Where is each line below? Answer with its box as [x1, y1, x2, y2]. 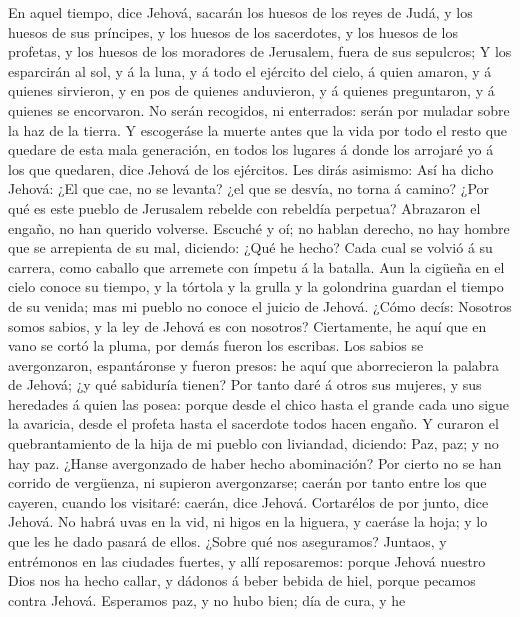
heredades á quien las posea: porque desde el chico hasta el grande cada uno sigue [8, 393, 510, 414]
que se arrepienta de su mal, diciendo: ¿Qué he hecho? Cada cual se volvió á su [8, 237, 493, 258]
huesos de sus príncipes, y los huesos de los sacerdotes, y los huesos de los [8, 21, 458, 42]
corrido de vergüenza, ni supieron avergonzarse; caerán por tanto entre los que [8, 472, 487, 493]
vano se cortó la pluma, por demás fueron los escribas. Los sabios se [8, 335, 424, 356]
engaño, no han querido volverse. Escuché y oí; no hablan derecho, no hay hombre [8, 217, 510, 238]
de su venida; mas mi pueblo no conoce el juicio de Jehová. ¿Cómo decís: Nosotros [8, 295, 512, 316]
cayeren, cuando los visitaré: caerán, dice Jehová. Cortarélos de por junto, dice [8, 491, 489, 512]
